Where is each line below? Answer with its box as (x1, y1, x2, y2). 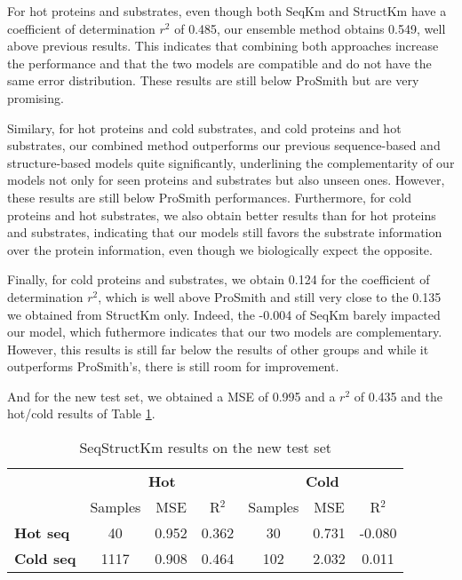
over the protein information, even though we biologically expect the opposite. (7, 240, 433, 258)
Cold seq (14, 548, 76, 569)
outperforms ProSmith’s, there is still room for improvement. (7, 357, 339, 376)
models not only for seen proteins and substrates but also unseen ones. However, (7, 171, 445, 189)
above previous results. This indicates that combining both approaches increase (7, 36, 439, 55)
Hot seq (14, 522, 70, 544)
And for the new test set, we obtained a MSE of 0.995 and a (7, 386, 336, 405)
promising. (7, 88, 64, 107)
